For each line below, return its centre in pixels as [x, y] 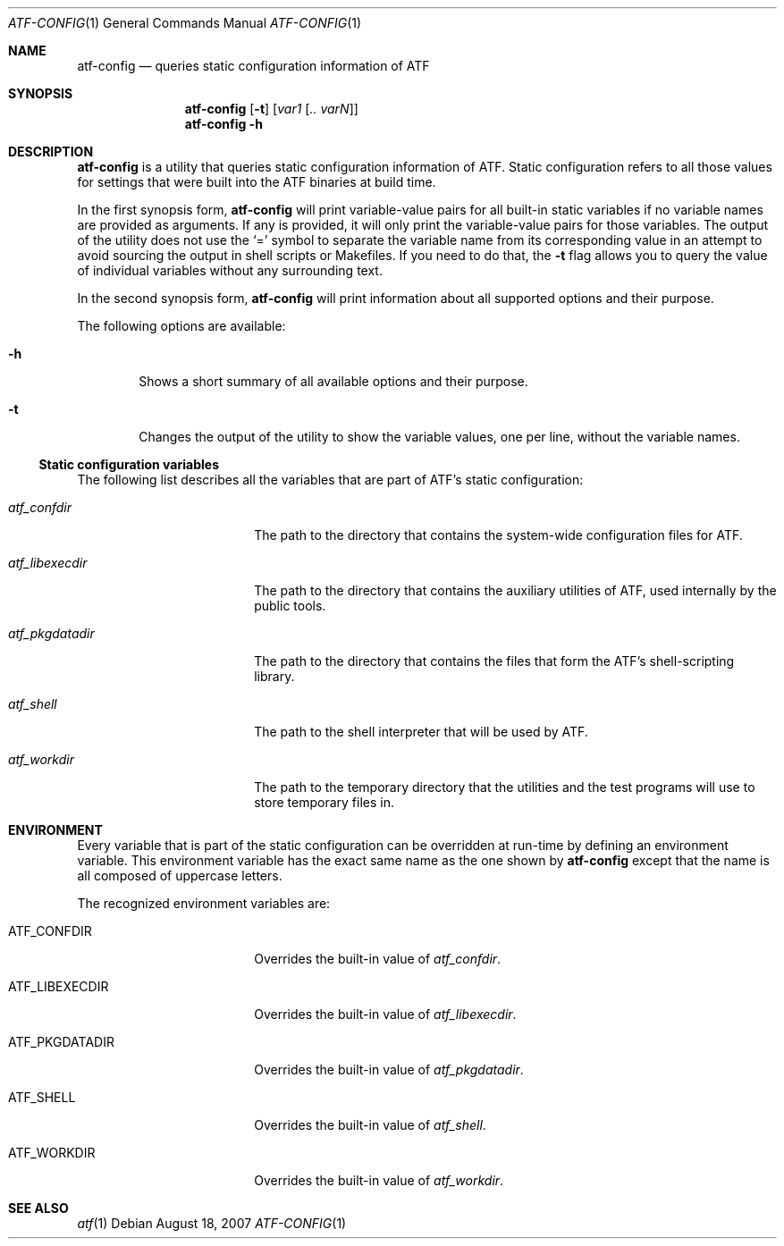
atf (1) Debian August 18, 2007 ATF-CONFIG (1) [212, 1223]
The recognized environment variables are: [204, 903]
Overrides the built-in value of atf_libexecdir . [385, 1014]
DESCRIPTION [51, 152]
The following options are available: [181, 326]
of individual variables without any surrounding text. [230, 270]
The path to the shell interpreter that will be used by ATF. [421, 732]
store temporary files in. [324, 802]
